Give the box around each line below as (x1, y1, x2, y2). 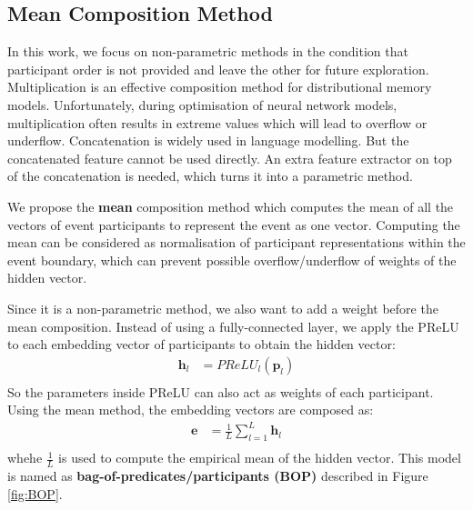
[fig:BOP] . (7, 484, 63, 503)
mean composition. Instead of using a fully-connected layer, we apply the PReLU (7, 316, 459, 335)
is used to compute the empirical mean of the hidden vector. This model (58, 448, 461, 467)
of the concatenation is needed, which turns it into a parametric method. (7, 166, 413, 185)
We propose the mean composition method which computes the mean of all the (7, 196, 454, 215)
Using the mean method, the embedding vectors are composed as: (7, 400, 374, 419)
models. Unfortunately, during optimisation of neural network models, (7, 95, 398, 114)
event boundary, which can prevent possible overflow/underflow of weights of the (7, 250, 457, 269)
